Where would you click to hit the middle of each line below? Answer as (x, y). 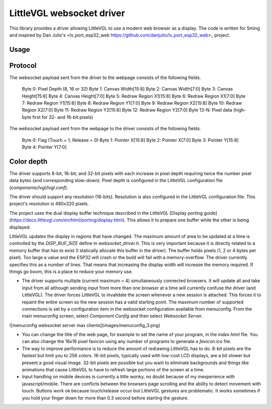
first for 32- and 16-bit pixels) (62, 117)
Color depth (28, 161)
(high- (240, 110)
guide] (211, 213)
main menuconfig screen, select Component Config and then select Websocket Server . (113, 316)
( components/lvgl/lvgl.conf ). (39, 187)
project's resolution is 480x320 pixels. (49, 204)
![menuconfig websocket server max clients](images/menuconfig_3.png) (85, 325)
